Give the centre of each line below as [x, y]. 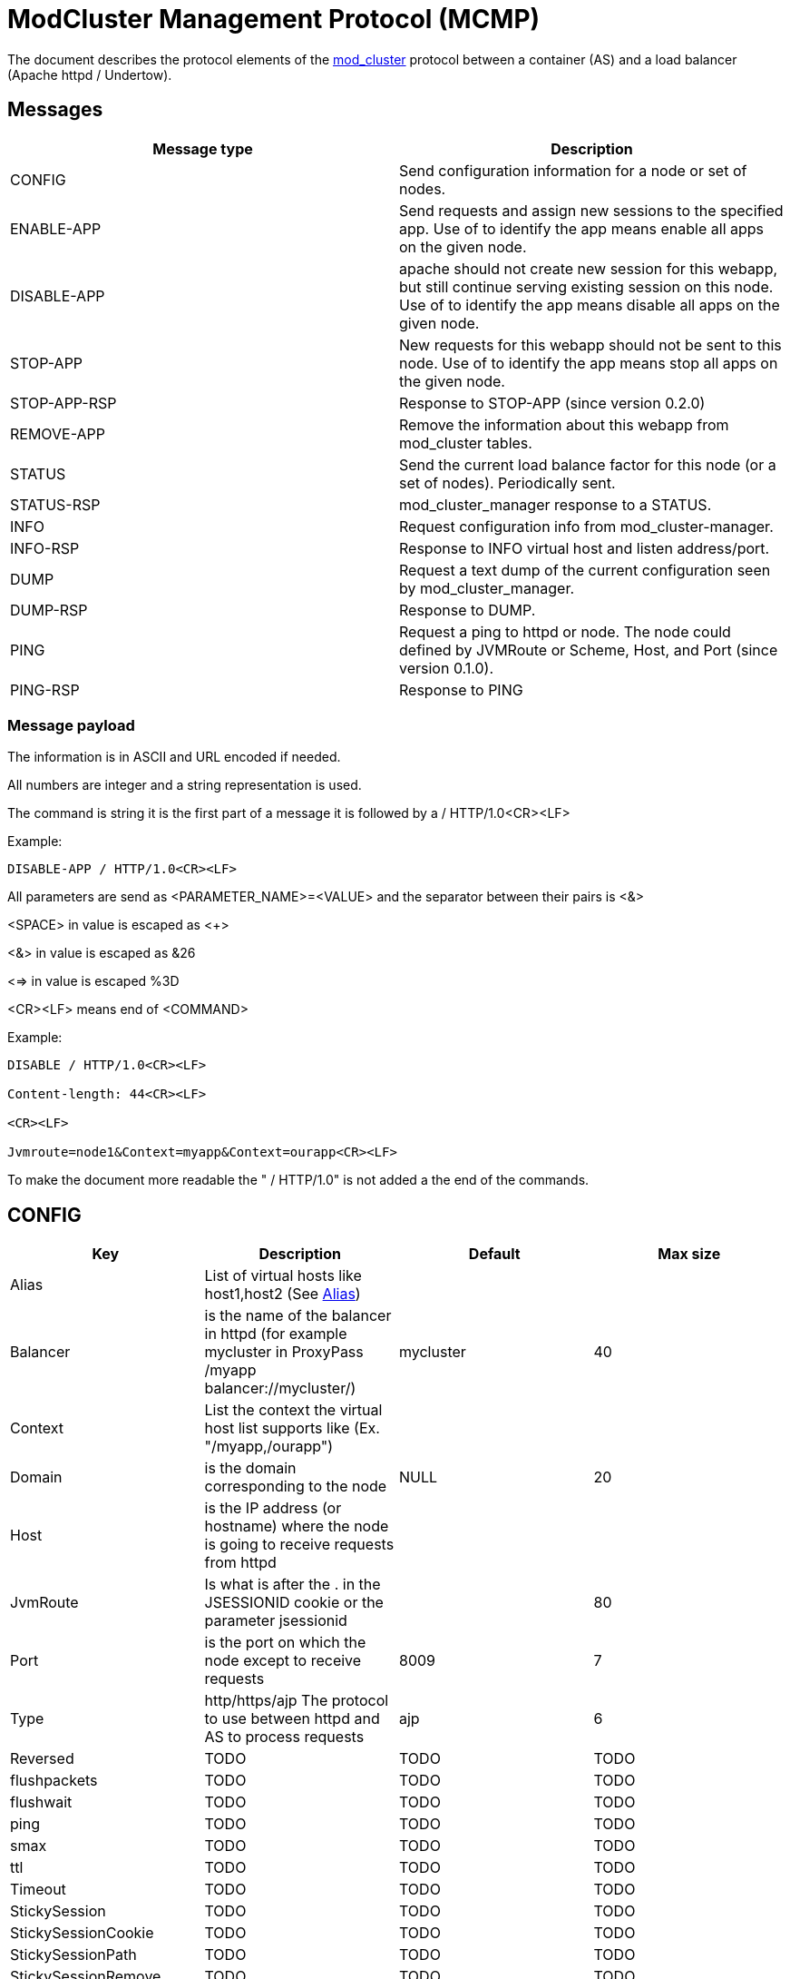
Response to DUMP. [468, 610]
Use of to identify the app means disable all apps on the [590, 305]
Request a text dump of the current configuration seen [585, 570]
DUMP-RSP [49, 610]
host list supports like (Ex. [292, 1428]
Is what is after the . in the [293, 1585]
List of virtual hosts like [283, 1276]
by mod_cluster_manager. [487, 588]
